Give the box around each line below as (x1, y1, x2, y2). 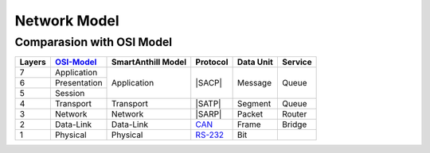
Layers (19, 56, 47, 67)
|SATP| (195, 98, 221, 109)
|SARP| (195, 109, 222, 120)
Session (54, 88, 85, 99)
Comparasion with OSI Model (14, 35, 173, 49)
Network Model (14, 12, 119, 29)
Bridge (281, 119, 307, 130)
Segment (236, 98, 272, 109)
